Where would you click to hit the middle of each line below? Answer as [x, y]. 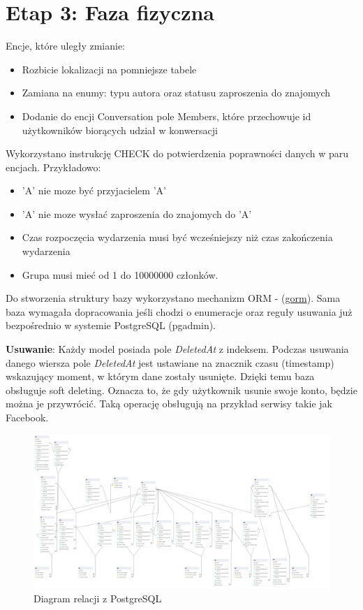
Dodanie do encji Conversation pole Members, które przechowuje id [166, 116]
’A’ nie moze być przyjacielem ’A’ [94, 190]
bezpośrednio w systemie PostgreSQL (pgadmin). [111, 325]
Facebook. [27, 417]
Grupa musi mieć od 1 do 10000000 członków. [120, 274]
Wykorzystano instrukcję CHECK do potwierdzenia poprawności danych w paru [177, 153]
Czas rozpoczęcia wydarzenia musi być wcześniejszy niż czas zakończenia [177, 237]
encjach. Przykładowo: [53, 167]
